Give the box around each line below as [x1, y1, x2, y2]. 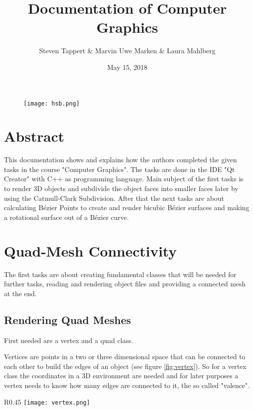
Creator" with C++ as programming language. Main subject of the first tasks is [4, 173, 244, 184]
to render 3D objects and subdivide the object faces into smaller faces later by [4, 183, 239, 194]
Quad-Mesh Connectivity [4, 240, 177, 260]
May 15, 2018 [107, 62, 148, 72]
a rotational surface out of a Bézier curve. [4, 212, 129, 222]
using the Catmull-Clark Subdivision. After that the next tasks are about [4, 193, 224, 203]
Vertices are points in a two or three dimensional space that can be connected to [4, 351, 246, 362]
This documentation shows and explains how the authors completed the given [4, 154, 237, 165]
